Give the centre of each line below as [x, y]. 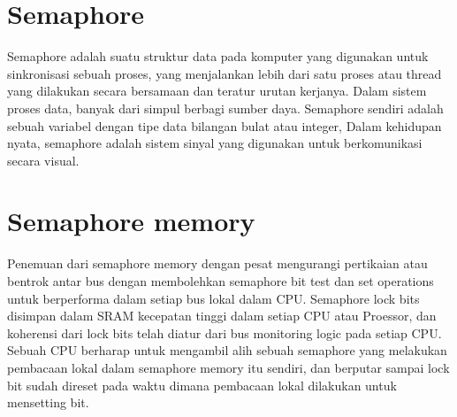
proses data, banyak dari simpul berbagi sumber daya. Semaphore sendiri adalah [225, 108]
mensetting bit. [48, 402]
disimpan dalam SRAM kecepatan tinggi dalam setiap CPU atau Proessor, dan [222, 316]
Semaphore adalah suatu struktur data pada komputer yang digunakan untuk [218, 56]
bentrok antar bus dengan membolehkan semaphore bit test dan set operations [221, 281]
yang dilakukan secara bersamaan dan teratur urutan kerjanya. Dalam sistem [217, 91]
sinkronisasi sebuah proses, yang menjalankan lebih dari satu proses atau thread [225, 73]
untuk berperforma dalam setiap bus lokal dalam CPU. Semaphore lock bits [213, 298]
